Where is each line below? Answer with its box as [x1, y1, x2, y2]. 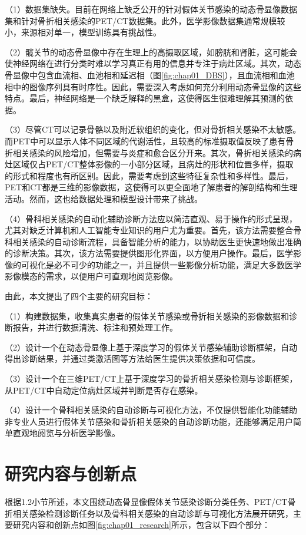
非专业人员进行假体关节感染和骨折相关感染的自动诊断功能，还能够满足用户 [5, 415, 293, 427]
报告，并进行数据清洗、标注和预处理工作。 [12, 321, 178, 333]
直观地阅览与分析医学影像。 [12, 427, 120, 439]
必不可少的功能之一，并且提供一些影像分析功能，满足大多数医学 [54, 258, 301, 270]
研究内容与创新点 [5, 461, 137, 486]
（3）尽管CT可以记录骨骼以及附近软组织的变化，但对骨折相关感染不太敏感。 [5, 123, 301, 136]
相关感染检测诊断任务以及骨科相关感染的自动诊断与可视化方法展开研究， [12, 507, 293, 519]
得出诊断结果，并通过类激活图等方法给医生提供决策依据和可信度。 [5, 352, 260, 365]
